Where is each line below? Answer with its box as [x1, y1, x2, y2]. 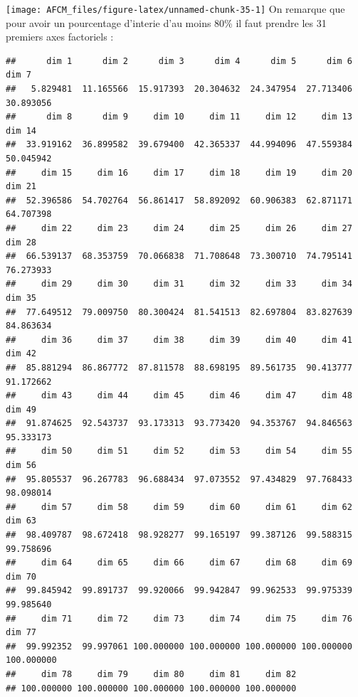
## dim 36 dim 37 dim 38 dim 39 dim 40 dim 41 [6, 334, 352, 345]
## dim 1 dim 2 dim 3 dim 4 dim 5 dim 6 [6, 55, 352, 66]
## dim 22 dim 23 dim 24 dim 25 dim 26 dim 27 [6, 223, 352, 233]
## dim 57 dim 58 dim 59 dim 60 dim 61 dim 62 [6, 501, 352, 512]
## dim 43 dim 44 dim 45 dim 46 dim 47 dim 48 [6, 390, 352, 401]
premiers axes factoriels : [6, 29, 114, 44]
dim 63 [6, 516, 36, 526]
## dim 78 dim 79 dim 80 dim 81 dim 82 [6, 669, 297, 679]
